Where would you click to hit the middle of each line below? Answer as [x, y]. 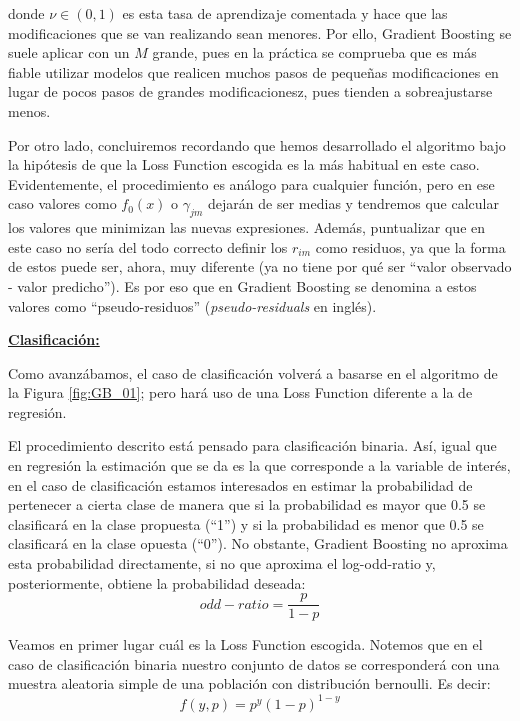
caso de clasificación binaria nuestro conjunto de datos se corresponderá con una [254, 663]
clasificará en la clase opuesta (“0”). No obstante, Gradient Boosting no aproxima [258, 543]
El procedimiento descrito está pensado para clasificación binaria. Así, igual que [252, 445]
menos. [29, 110]
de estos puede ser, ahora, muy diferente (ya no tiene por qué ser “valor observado [260, 266]
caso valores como [62, 203]
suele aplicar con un [69, 52]
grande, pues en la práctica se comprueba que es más [314, 52]
